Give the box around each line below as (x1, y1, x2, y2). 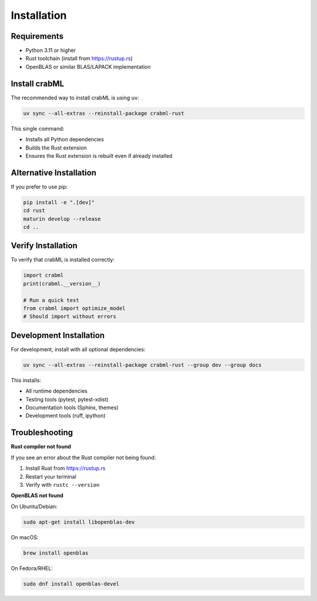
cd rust (23, 207, 45, 214)
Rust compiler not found (11, 443, 72, 450)
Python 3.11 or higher (25, 47, 76, 54)
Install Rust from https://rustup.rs (25, 465, 106, 472)
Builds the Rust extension (25, 144, 87, 151)
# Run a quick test (23, 297, 79, 303)
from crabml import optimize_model (23, 305, 126, 311)
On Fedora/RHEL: (11, 565, 53, 572)
